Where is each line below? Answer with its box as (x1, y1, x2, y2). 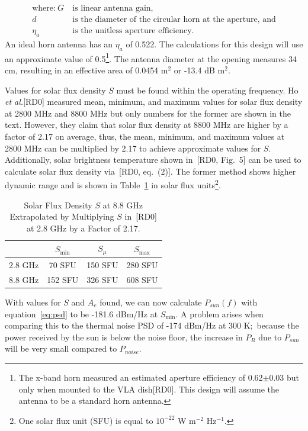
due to (258, 330, 282, 343)
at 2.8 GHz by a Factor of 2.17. (26, 221, 140, 234)
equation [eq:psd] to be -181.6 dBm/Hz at (5, 307, 158, 320)
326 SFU (86, 273, 118, 285)
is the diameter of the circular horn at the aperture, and (72, 15, 276, 24)
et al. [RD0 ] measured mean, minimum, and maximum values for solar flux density (5, 95, 303, 108)
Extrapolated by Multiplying (9, 210, 114, 223)
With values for (5, 295, 61, 308)
